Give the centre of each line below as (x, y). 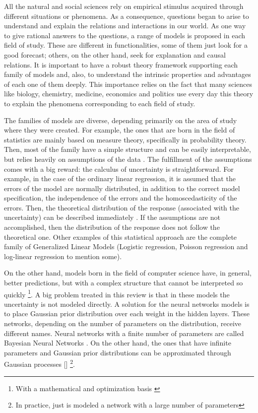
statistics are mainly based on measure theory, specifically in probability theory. (125, 139)
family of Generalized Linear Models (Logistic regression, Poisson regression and (126, 246)
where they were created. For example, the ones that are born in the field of (120, 130)
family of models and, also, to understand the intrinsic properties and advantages (128, 74)
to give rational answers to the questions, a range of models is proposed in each (125, 35)
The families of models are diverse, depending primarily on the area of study (121, 120)
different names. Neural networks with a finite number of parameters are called (124, 333)
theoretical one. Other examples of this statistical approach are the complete (121, 237)
